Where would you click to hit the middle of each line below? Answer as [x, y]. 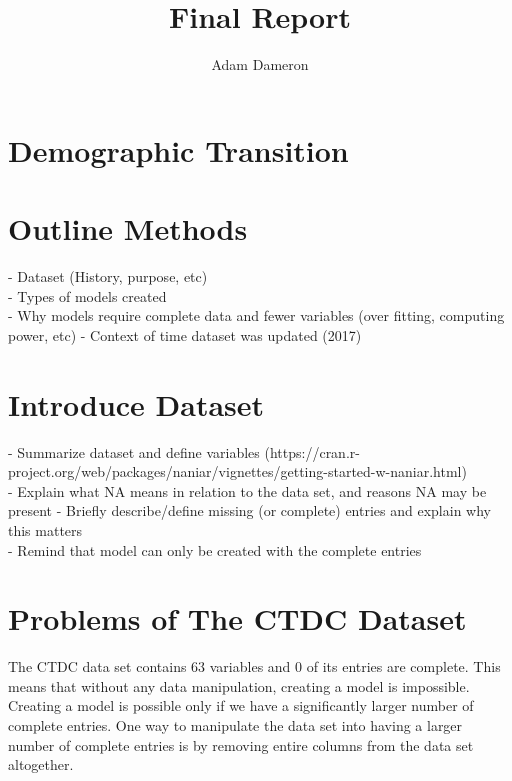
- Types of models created [87, 295]
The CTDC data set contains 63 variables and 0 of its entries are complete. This [254, 666]
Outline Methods [128, 228]
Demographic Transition [178, 149]
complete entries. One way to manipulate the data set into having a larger [235, 725]
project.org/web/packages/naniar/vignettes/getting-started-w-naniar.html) [237, 471]
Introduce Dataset [136, 403]
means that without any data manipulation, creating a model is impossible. [239, 685]
